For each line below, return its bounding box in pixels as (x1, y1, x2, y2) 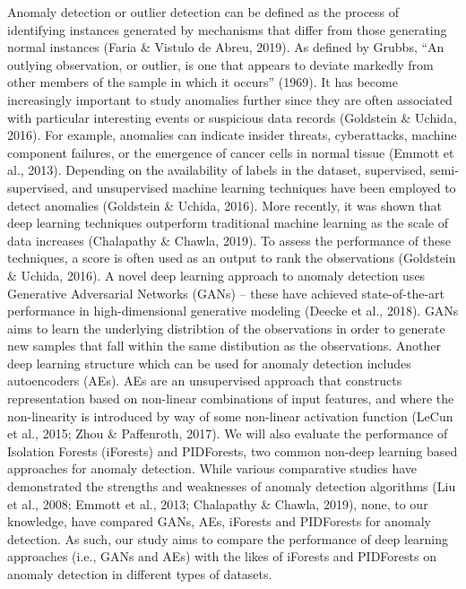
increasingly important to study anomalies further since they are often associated (7, 90, 453, 108)
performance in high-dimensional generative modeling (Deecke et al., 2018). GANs (7, 301, 459, 320)
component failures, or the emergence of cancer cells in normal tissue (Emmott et (7, 143, 454, 161)
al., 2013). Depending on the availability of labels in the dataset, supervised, (7, 160, 427, 179)
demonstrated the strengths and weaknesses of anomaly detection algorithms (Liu (7, 477, 456, 496)
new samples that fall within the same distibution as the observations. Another (7, 336, 442, 355)
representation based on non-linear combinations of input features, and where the (7, 389, 454, 408)
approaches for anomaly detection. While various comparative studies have (7, 459, 418, 478)
